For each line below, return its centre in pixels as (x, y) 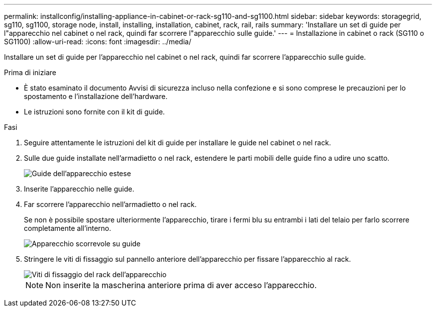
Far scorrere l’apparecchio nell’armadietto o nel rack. (110, 204)
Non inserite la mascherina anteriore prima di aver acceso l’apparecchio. (181, 285)
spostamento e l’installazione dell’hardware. (96, 96)
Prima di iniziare (30, 72)
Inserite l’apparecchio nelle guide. (79, 189)
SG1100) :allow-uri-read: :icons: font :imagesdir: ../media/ (98, 42)
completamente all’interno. (68, 228)
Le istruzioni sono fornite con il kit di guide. (95, 112)
